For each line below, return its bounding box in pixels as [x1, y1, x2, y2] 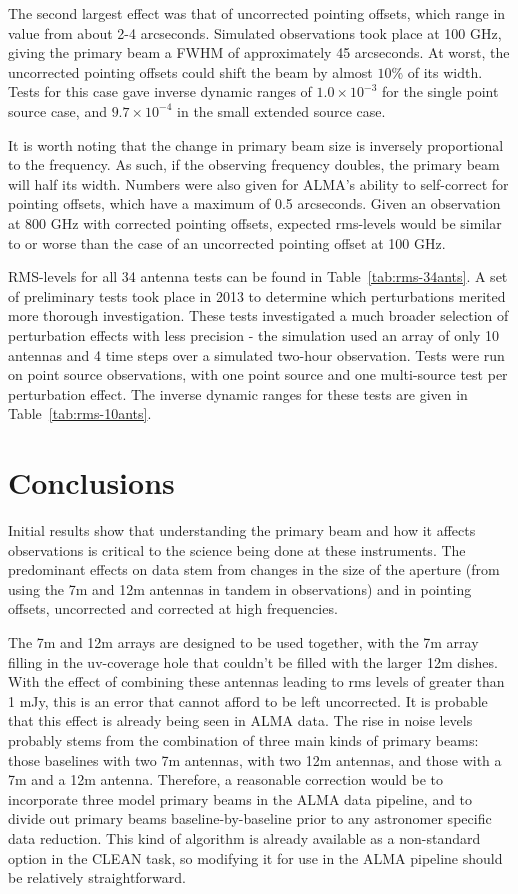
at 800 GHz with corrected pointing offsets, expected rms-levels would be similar [8, 212, 502, 233]
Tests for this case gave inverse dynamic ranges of [8, 81, 312, 102]
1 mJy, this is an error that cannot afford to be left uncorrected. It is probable [8, 690, 488, 711]
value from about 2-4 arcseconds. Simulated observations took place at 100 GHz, [8, 22, 502, 43]
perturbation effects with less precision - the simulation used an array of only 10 [8, 324, 500, 345]
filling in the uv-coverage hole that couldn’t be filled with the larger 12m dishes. [8, 651, 498, 672]
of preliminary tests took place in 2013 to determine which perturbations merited [8, 285, 506, 306]
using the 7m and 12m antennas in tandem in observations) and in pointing [8, 578, 472, 599]
